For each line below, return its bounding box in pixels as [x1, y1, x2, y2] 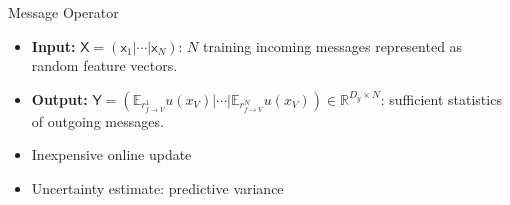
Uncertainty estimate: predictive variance [31, 177, 284, 198]
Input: [31, 35, 76, 56]
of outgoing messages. [31, 110, 164, 131]
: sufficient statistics [380, 88, 502, 109]
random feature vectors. [31, 55, 178, 76]
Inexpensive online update [31, 144, 192, 165]
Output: [31, 88, 88, 109]
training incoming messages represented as [203, 35, 463, 56]
